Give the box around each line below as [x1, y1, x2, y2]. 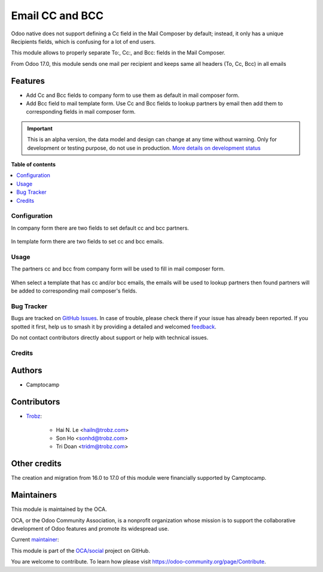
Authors [11, 366, 42, 376]
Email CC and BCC [11, 9, 104, 22]
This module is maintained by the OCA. [11, 506, 107, 513]
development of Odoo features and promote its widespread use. [11, 525, 169, 533]
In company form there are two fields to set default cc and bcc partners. [11, 224, 190, 232]
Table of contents [11, 160, 56, 168]
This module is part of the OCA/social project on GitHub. [11, 547, 151, 554]
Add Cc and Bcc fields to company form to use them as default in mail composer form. [26, 92, 240, 99]
